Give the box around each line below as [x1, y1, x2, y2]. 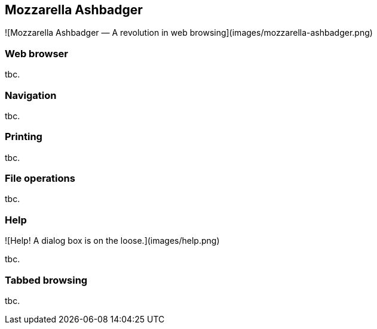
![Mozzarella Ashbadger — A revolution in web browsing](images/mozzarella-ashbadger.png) [5, 27, 373, 38]
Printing [5, 131, 42, 143]
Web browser [5, 47, 68, 60]
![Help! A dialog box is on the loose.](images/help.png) [5, 235, 220, 246]
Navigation [5, 89, 57, 101]
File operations [5, 172, 75, 185]
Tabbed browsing [5, 274, 88, 286]
